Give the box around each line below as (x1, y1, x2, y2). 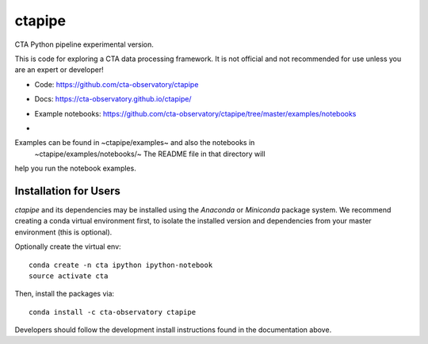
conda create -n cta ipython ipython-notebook (29, 260, 213, 269)
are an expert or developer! (14, 65, 104, 75)
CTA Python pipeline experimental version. (14, 40, 155, 49)
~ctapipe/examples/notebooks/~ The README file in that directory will (34, 149, 266, 159)
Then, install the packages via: (14, 289, 115, 299)
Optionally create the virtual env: (14, 242, 122, 251)
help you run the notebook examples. (14, 163, 136, 174)
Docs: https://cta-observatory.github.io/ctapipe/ (34, 94, 192, 104)
